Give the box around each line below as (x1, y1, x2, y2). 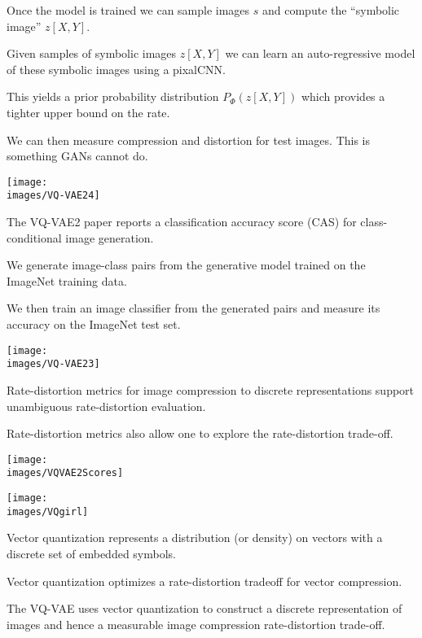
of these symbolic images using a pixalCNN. (7, 60, 226, 77)
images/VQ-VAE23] (7, 358, 100, 370)
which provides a (301, 88, 385, 105)
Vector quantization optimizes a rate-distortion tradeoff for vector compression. (7, 572, 402, 589)
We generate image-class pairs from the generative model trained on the (7, 256, 366, 273)
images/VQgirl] (7, 505, 89, 518)
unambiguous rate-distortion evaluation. (7, 397, 206, 414)
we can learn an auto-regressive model (225, 45, 415, 62)
